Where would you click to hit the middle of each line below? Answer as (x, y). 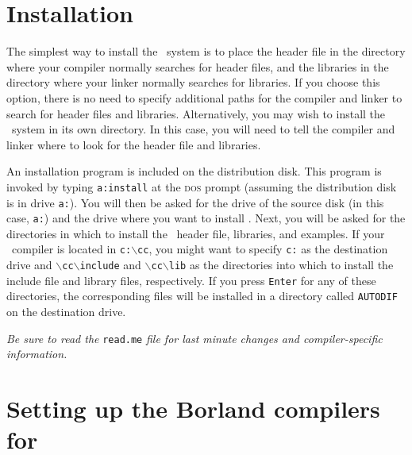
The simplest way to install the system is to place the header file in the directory (206, 51)
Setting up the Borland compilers (193, 409)
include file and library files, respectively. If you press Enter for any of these (191, 280)
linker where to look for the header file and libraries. (134, 144)
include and (110, 265)
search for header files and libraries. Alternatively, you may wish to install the (196, 113)
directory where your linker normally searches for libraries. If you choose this (193, 82)
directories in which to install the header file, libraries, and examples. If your (196, 233)
